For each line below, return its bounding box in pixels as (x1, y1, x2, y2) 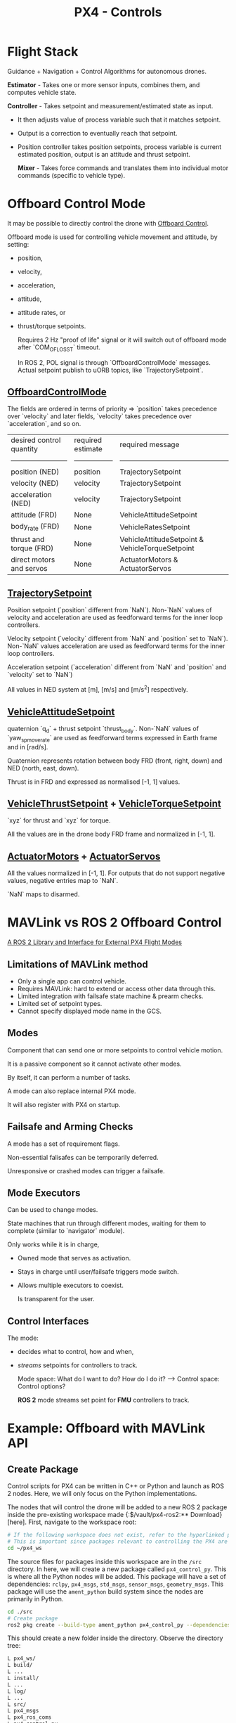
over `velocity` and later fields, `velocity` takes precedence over (7, 412, 192, 420)
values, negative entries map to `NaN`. (7, 877, 119, 885)
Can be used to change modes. (7, 1206, 98, 1214)
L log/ (7, 1688, 27, 1695)
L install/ (7, 1674, 39, 1682)
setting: (7, 240, 29, 248)
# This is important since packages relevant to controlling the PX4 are (7, 1538, 228, 1545)
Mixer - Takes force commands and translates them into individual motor (17, 163, 229, 172)
